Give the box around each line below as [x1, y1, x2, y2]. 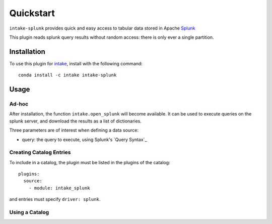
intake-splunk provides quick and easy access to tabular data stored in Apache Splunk [9, 25, 195, 31]
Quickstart [9, 8, 55, 19]
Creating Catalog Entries [9, 149, 71, 156]
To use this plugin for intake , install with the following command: [9, 60, 143, 66]
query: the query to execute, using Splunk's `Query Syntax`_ [22, 136, 147, 143]
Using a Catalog [9, 209, 49, 216]
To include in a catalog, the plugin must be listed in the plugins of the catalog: [9, 159, 171, 165]
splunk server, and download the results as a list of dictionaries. [9, 118, 142, 124]
